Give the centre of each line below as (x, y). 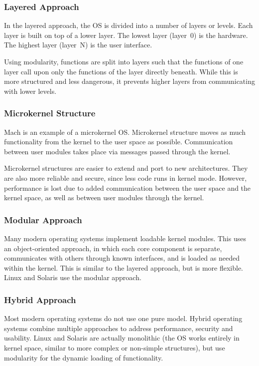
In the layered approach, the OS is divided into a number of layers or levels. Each (129, 25)
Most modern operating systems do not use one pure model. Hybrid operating (123, 318)
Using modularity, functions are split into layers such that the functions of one (124, 61)
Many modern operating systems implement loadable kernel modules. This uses (125, 238)
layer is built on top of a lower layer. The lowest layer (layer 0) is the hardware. (126, 35)
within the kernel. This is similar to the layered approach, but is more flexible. (124, 267)
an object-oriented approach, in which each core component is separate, (113, 248)
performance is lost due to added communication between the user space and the (128, 187)
